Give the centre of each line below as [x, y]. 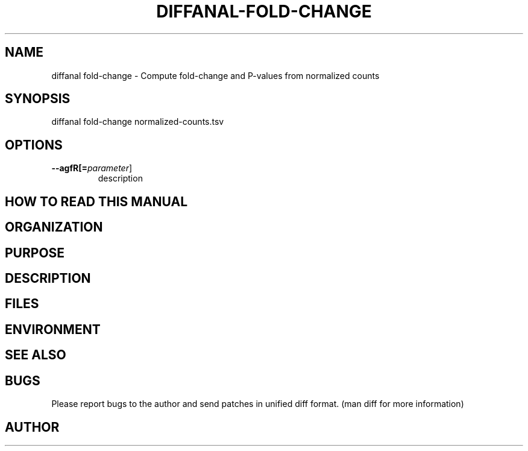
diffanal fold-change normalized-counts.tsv [138, 122]
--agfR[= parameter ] [92, 168]
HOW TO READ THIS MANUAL [96, 201]
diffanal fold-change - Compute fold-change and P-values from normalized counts [215, 75]
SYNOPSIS [38, 99]
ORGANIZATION [54, 227]
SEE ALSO [36, 355]
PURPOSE [35, 253]
